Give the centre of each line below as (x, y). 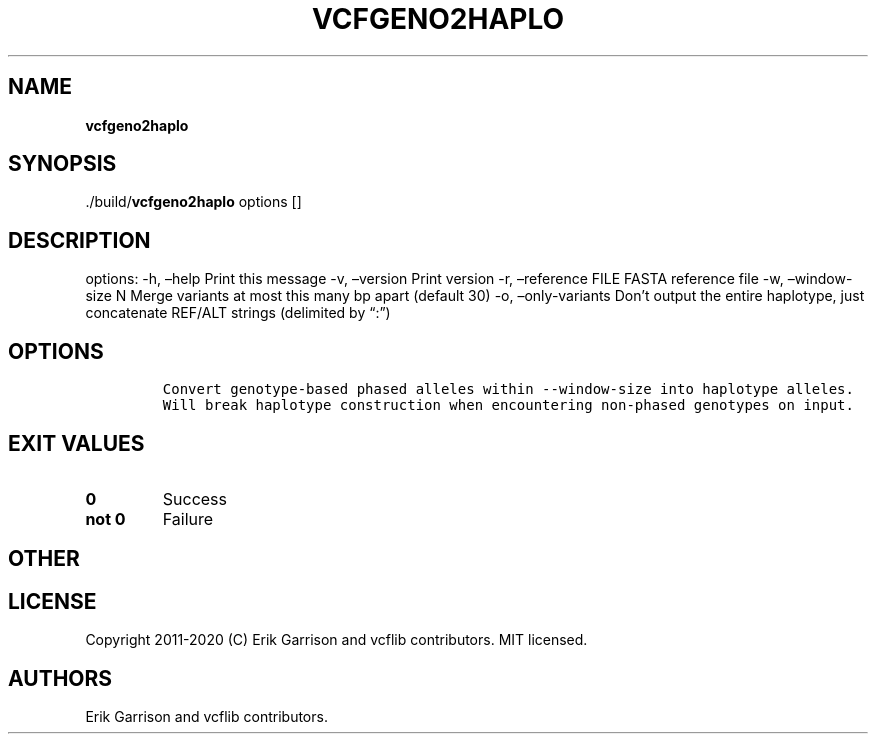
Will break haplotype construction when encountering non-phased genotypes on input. (508, 405)
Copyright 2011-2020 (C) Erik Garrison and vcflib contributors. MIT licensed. (336, 640)
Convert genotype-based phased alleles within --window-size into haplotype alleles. (508, 389)
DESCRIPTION (79, 240)
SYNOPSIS (62, 164)
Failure (188, 518)
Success (195, 498)
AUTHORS (60, 678)
